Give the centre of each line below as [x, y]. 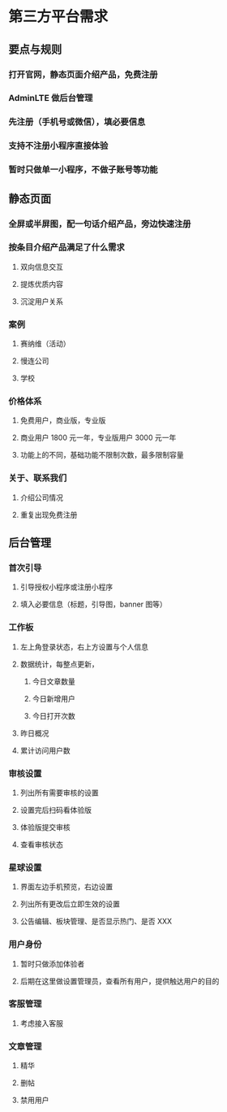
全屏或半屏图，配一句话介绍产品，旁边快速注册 [100, 224]
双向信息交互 [41, 267]
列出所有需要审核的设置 [59, 793]
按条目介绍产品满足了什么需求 [67, 247]
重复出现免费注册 [49, 515]
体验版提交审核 [45, 827]
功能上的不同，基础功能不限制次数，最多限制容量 [102, 455]
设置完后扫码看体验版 [56, 810]
